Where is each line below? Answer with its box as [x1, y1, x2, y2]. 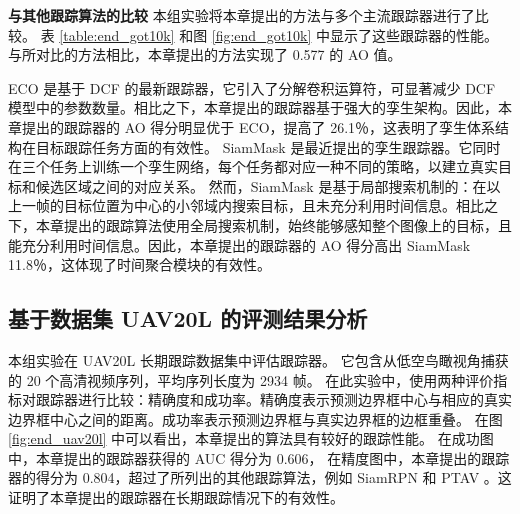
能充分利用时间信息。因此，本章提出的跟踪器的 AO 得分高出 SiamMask [8, 234, 471, 255]
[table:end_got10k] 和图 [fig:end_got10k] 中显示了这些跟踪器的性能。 [59, 24, 499, 45]
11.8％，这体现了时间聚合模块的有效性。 [8, 254, 271, 275]
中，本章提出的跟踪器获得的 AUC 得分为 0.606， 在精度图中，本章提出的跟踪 [8, 447, 510, 468]
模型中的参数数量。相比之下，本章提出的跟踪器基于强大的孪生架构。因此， [8, 97, 498, 118]
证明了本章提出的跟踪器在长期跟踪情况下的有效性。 [8, 487, 344, 508]
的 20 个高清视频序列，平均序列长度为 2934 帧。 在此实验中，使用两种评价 [8, 369, 494, 390]
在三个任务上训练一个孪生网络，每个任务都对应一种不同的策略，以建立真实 [8, 156, 498, 177]
